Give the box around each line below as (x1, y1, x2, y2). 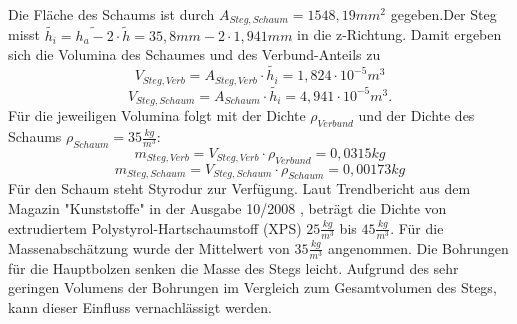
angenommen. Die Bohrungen (327, 237, 509, 258)
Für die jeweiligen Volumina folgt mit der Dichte (8, 105, 306, 126)
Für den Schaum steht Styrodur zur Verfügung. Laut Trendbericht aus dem (8, 178, 471, 199)
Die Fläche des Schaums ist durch (8, 4, 215, 24)
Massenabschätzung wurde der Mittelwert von (8, 237, 290, 258)
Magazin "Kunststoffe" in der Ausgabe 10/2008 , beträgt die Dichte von (8, 197, 447, 218)
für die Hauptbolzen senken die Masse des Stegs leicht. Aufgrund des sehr (8, 257, 459, 278)
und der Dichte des (358, 105, 475, 126)
